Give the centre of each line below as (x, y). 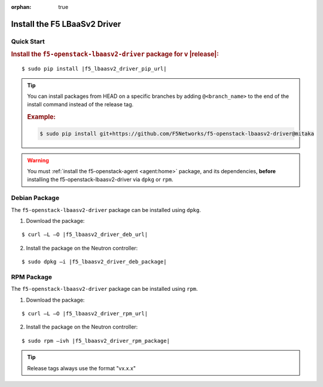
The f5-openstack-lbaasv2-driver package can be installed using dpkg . (106, 210)
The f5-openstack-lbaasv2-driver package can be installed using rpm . (104, 289)
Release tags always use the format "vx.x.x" (81, 368)
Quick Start (28, 41)
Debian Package (35, 198)
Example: (42, 117)
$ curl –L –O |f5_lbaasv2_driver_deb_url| (85, 235)
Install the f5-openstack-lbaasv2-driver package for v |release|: (115, 54)
